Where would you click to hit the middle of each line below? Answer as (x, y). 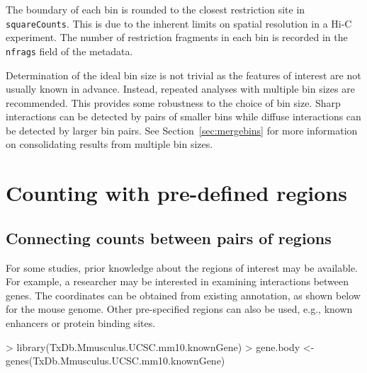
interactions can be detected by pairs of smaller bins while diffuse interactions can (183, 116)
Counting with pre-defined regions (176, 193)
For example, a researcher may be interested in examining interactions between (177, 281)
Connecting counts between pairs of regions (169, 237)
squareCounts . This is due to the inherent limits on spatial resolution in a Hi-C (179, 23)
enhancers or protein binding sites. (81, 323)
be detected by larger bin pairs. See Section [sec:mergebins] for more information (182, 130)
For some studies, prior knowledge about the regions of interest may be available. (182, 267)
